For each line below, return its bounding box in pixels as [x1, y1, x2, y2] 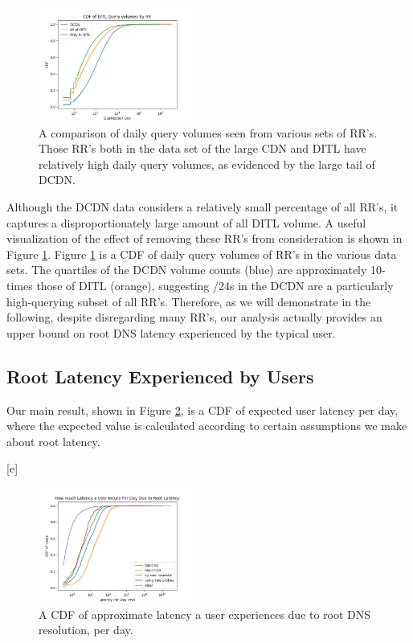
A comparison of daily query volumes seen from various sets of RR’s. [39, 124, 378, 141]
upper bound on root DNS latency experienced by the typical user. [6, 324, 336, 341]
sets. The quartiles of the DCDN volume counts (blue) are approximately [6, 261, 367, 278]
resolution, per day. [39, 621, 133, 638]
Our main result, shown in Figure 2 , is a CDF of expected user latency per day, [6, 401, 399, 418]
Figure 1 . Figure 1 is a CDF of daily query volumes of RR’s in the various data [6, 245, 397, 262]
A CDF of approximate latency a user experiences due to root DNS [39, 605, 371, 622]
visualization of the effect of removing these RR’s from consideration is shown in [6, 230, 403, 247]
